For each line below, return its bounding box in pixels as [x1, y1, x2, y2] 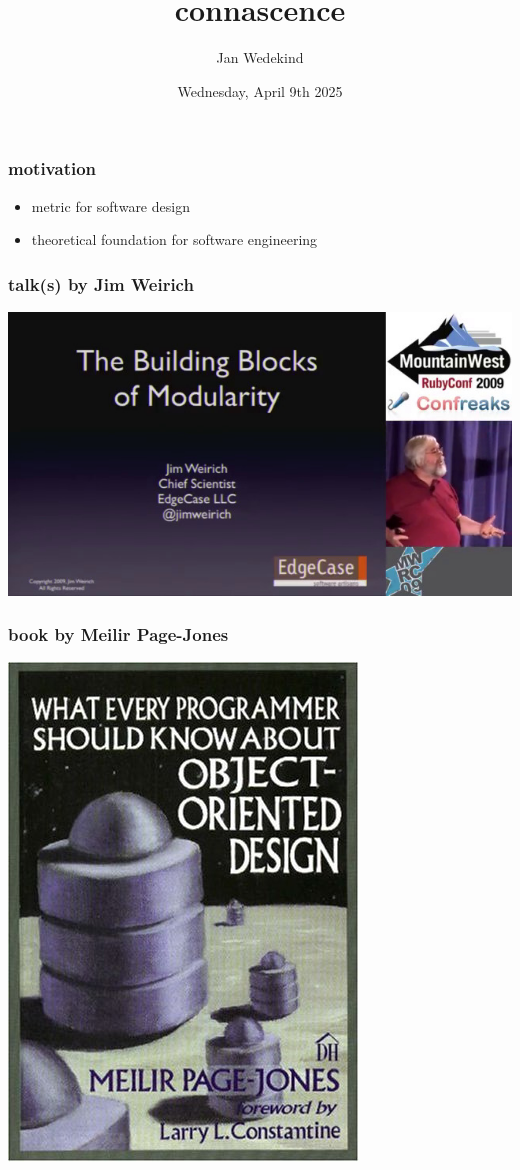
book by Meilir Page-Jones [8, 622, 229, 647]
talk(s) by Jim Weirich [8, 271, 194, 296]
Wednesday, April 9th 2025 [177, 80, 343, 101]
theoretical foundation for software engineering [31, 229, 318, 250]
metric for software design [31, 195, 190, 216]
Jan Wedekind [216, 47, 304, 68]
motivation [8, 156, 97, 181]
